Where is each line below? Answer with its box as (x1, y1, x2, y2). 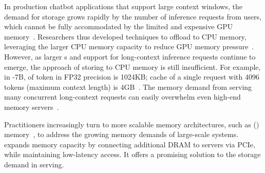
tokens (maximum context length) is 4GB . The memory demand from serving (4, 81, 252, 92)
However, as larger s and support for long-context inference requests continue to (4, 51, 256, 62)
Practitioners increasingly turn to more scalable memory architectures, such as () (4, 119, 259, 129)
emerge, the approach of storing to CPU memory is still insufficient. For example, (4, 61, 261, 72)
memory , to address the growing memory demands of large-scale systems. (4, 129, 239, 140)
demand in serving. (4, 159, 64, 169)
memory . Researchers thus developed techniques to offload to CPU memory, (4, 31, 247, 42)
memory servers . (4, 101, 59, 112)
